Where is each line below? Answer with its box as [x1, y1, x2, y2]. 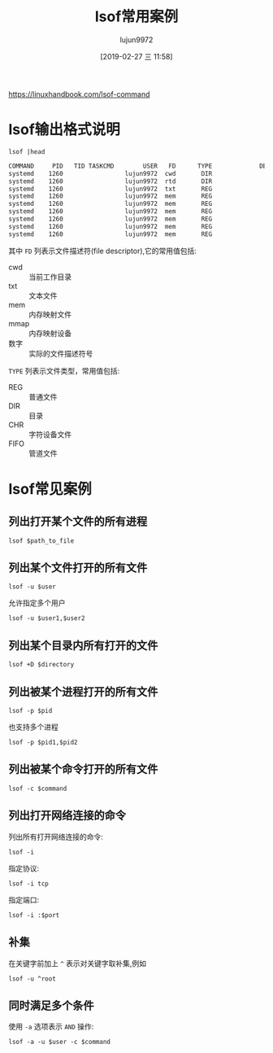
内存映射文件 [28, 309, 71, 319]
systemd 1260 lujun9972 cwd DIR [8, 169, 213, 177]
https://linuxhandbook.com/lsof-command [8, 89, 150, 98]
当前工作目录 [28, 272, 71, 282]
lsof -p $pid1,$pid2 [8, 738, 79, 747]
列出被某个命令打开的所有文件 [8, 762, 158, 776]
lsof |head [8, 147, 45, 155]
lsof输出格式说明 [8, 120, 120, 139]
